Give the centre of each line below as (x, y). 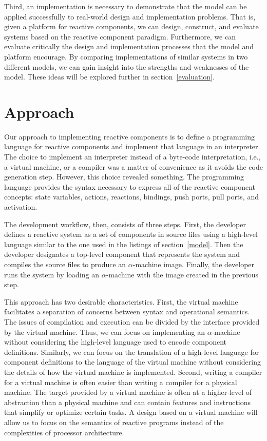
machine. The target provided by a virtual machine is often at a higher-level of (128, 392)
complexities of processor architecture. (64, 432)
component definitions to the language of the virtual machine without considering (132, 362)
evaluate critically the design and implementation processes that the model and (129, 46)
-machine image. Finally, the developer (194, 264)
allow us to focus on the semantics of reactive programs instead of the (114, 422)
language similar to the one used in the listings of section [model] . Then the (124, 244)
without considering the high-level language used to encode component (116, 342)
